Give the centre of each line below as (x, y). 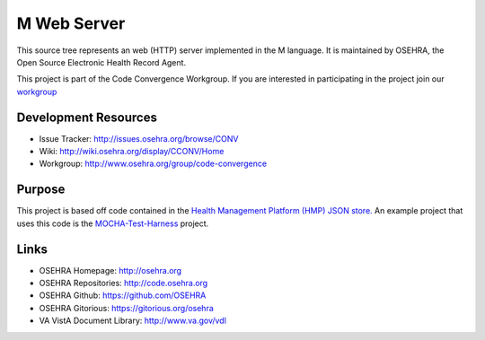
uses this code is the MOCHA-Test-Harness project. (113, 223)
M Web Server (71, 23)
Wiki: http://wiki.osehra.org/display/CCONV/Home (132, 152)
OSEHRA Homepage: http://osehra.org (110, 270)
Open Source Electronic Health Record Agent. (101, 62)
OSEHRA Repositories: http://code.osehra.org (123, 283)
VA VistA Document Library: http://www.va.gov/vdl (132, 321)
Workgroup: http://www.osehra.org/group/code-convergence (153, 164)
